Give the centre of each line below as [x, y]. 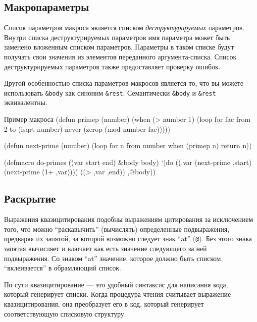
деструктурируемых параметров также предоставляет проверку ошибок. [112, 66]
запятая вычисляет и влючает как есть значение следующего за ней [105, 248]
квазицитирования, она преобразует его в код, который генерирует [104, 304]
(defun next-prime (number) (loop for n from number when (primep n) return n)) [128, 145]
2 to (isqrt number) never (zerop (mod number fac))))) [87, 129]
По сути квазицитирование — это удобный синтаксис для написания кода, [116, 284]
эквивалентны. [26, 102]
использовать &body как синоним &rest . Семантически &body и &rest [110, 92]
